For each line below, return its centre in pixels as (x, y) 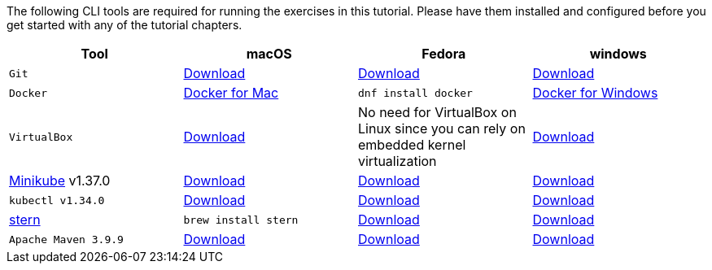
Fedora (444, 54)
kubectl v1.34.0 (57, 200)
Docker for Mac (231, 93)
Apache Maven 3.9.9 (66, 239)
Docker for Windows (595, 93)
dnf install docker (415, 93)
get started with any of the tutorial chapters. (124, 25)
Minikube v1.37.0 (60, 181)
